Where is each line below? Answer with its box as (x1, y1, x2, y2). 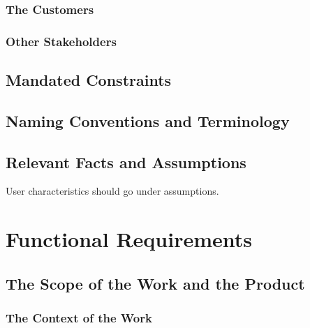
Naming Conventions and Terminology (6, 110, 290, 131)
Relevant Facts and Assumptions (6, 151, 246, 172)
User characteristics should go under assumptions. (6, 184, 219, 198)
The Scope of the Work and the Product (6, 272, 305, 294)
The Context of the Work (6, 309, 152, 327)
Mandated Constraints (6, 69, 172, 91)
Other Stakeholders (6, 32, 117, 50)
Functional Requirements (6, 225, 252, 253)
